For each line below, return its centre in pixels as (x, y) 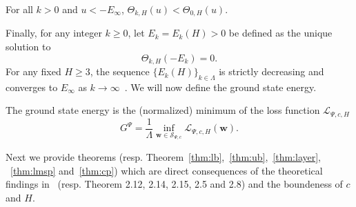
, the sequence (120, 71)
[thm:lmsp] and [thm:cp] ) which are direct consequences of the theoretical (167, 170)
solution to (28, 47)
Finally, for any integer (54, 33)
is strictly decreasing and (271, 71)
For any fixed (33, 71)
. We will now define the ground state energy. (220, 87)
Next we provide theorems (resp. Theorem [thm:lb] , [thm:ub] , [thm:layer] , (163, 157)
